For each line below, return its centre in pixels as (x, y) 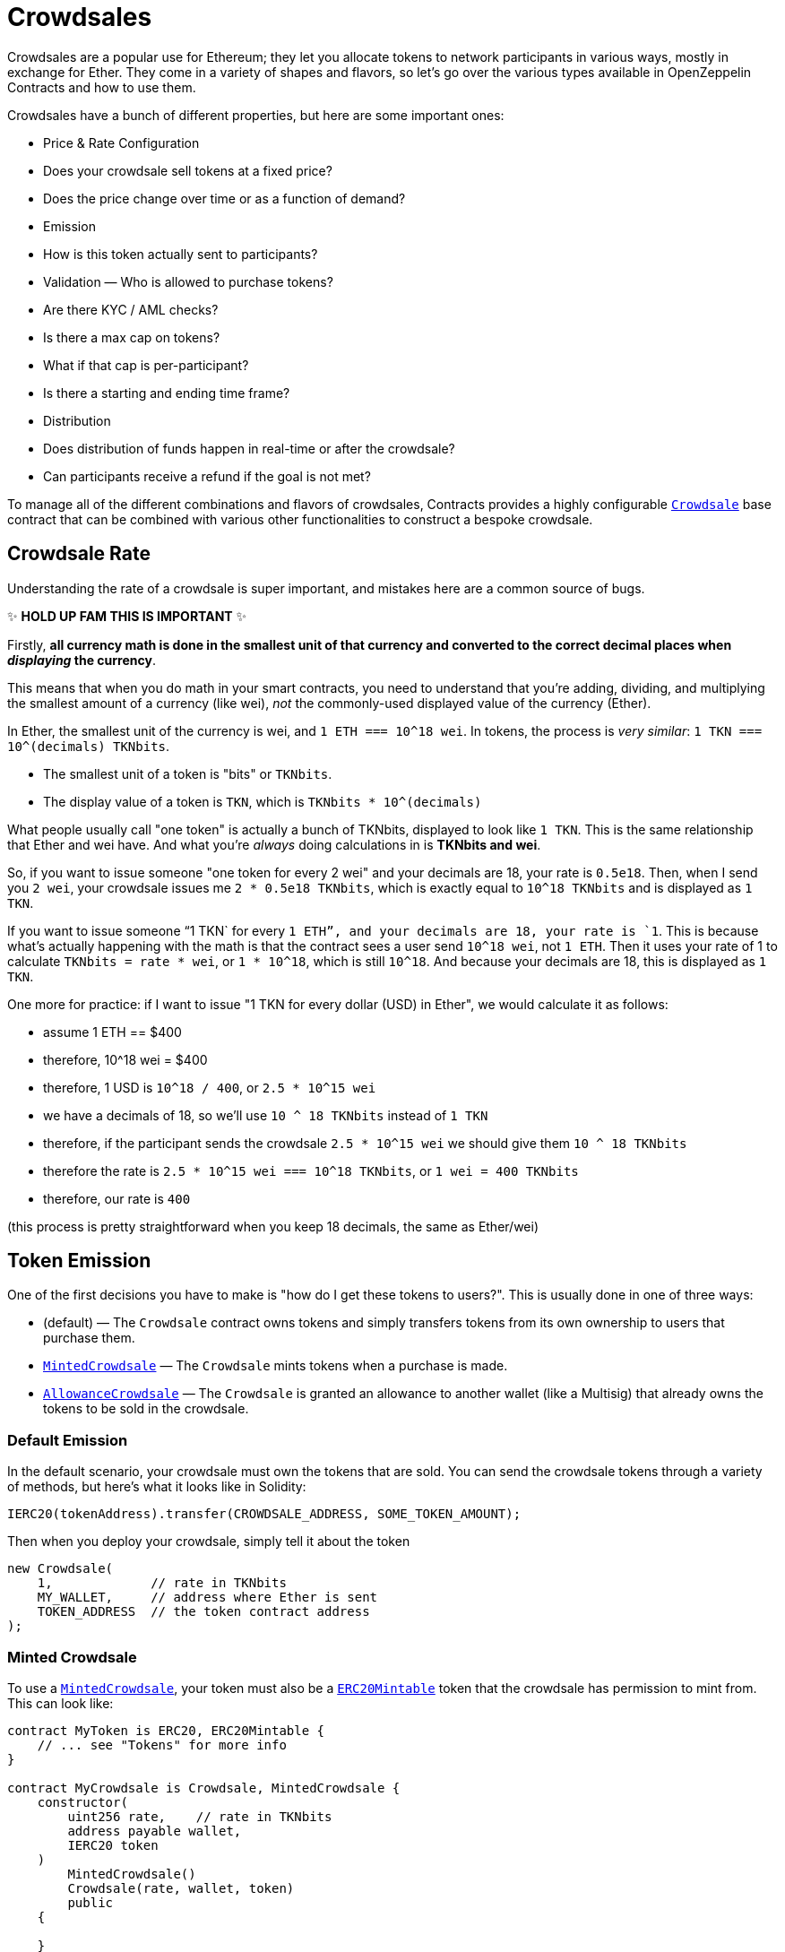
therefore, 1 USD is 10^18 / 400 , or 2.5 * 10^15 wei (210, 1087)
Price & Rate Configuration (121, 143)
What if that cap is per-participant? (146, 365)
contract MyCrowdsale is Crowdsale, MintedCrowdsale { (204, 1788)
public (91, 1902)
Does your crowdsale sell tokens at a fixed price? (188, 170)
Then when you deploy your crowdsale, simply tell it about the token (209, 1542)
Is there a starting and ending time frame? (167, 393)
